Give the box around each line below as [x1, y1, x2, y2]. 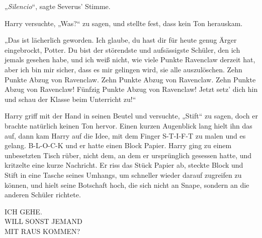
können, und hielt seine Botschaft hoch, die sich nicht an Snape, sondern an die [5, 179, 249, 190]
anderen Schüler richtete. [5, 189, 81, 200]
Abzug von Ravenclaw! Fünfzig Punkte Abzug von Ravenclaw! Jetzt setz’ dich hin [5, 84, 258, 94]
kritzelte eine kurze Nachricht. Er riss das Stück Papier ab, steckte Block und [5, 160, 243, 170]
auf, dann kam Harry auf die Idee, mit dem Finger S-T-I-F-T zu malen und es [5, 130, 246, 141]
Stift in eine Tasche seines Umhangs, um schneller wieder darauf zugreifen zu [5, 169, 242, 180]
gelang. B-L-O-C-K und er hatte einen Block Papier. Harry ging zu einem [5, 140, 232, 151]
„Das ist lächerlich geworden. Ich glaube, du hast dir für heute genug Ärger [5, 35, 237, 45]
